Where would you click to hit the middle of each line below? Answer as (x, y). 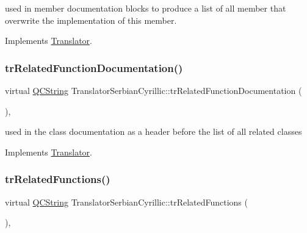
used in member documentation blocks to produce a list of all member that (146, 8)
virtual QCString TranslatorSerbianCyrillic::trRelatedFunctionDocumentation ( (153, 90)
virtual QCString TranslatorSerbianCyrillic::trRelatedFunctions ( (126, 202)
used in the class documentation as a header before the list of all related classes (153, 131)
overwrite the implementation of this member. (91, 20)
